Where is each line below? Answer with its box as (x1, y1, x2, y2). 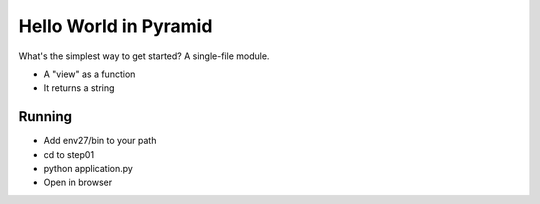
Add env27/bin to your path (43, 135, 157, 147)
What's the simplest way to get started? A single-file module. (18, 50, 270, 62)
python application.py (43, 163, 134, 175)
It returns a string (43, 82, 115, 94)
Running (18, 108, 73, 125)
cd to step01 (43, 148, 95, 160)
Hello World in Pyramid (18, 15, 213, 37)
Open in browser (43, 176, 113, 189)
